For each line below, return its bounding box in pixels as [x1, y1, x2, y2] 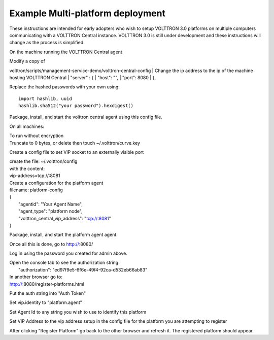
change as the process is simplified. [9, 40, 85, 46]
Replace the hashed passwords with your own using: [9, 84, 120, 90]
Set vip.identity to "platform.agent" [9, 299, 82, 305]
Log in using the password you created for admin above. [9, 250, 128, 256]
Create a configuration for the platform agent [9, 180, 104, 186]
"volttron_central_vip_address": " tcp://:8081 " [18, 215, 111, 221]
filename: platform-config [9, 187, 63, 193]
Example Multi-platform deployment [9, 8, 166, 19]
